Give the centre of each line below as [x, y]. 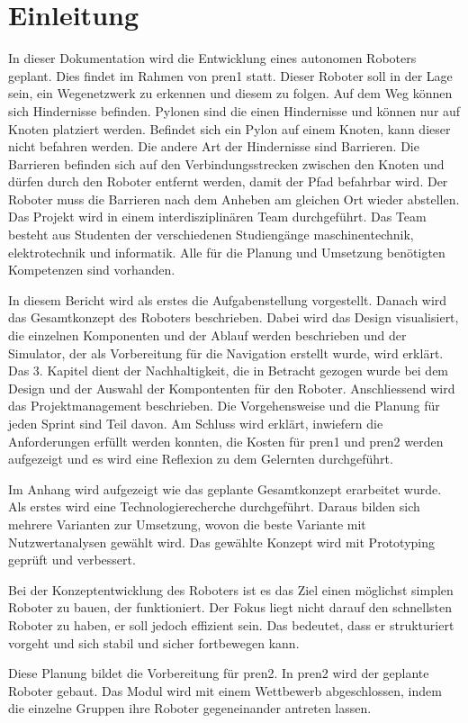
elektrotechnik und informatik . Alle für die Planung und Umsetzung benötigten [227, 252]
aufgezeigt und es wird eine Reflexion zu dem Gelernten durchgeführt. [201, 459]
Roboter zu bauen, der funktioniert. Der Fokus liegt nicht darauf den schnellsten [230, 607]
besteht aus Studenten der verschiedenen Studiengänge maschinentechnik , [211, 235]
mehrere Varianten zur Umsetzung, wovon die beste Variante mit [187, 524]
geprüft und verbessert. [72, 560]
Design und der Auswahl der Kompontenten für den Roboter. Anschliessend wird [232, 388]
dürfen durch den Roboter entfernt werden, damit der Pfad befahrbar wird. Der [228, 181]
